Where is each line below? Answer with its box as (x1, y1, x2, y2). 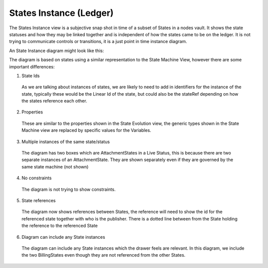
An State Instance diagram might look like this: (9, 48, 104, 54)
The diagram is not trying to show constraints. (21, 186, 116, 192)
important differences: (9, 63, 55, 69)
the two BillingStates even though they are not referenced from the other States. (21, 252, 186, 258)
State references (21, 197, 56, 203)
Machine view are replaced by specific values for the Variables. (21, 127, 151, 133)
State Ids (21, 72, 40, 79)
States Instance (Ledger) (9, 7, 114, 18)
